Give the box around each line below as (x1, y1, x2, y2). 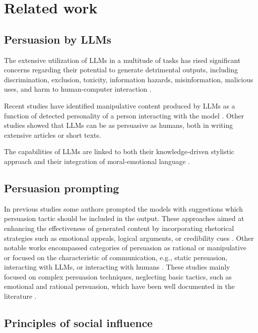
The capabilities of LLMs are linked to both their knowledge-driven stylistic (4, 146, 234, 157)
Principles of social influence (4, 315, 153, 331)
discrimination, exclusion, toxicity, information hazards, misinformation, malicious (4, 74, 254, 84)
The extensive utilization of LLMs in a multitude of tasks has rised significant (4, 55, 241, 65)
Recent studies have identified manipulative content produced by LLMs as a (4, 100, 235, 111)
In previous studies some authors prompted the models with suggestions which (4, 203, 243, 214)
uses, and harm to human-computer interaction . (4, 84, 152, 94)
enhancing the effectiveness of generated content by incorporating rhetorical (4, 222, 234, 233)
